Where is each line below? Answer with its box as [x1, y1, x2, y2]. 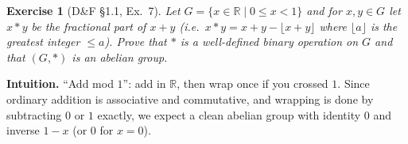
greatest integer [6, 33, 80, 50]
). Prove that [104, 33, 167, 50]
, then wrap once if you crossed [177, 75, 328, 92]
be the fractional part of [31, 17, 146, 34]
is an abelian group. [72, 48, 168, 65]
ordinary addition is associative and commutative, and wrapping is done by [6, 90, 374, 107]
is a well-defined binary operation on [180, 33, 359, 50]
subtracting [6, 106, 62, 123]
